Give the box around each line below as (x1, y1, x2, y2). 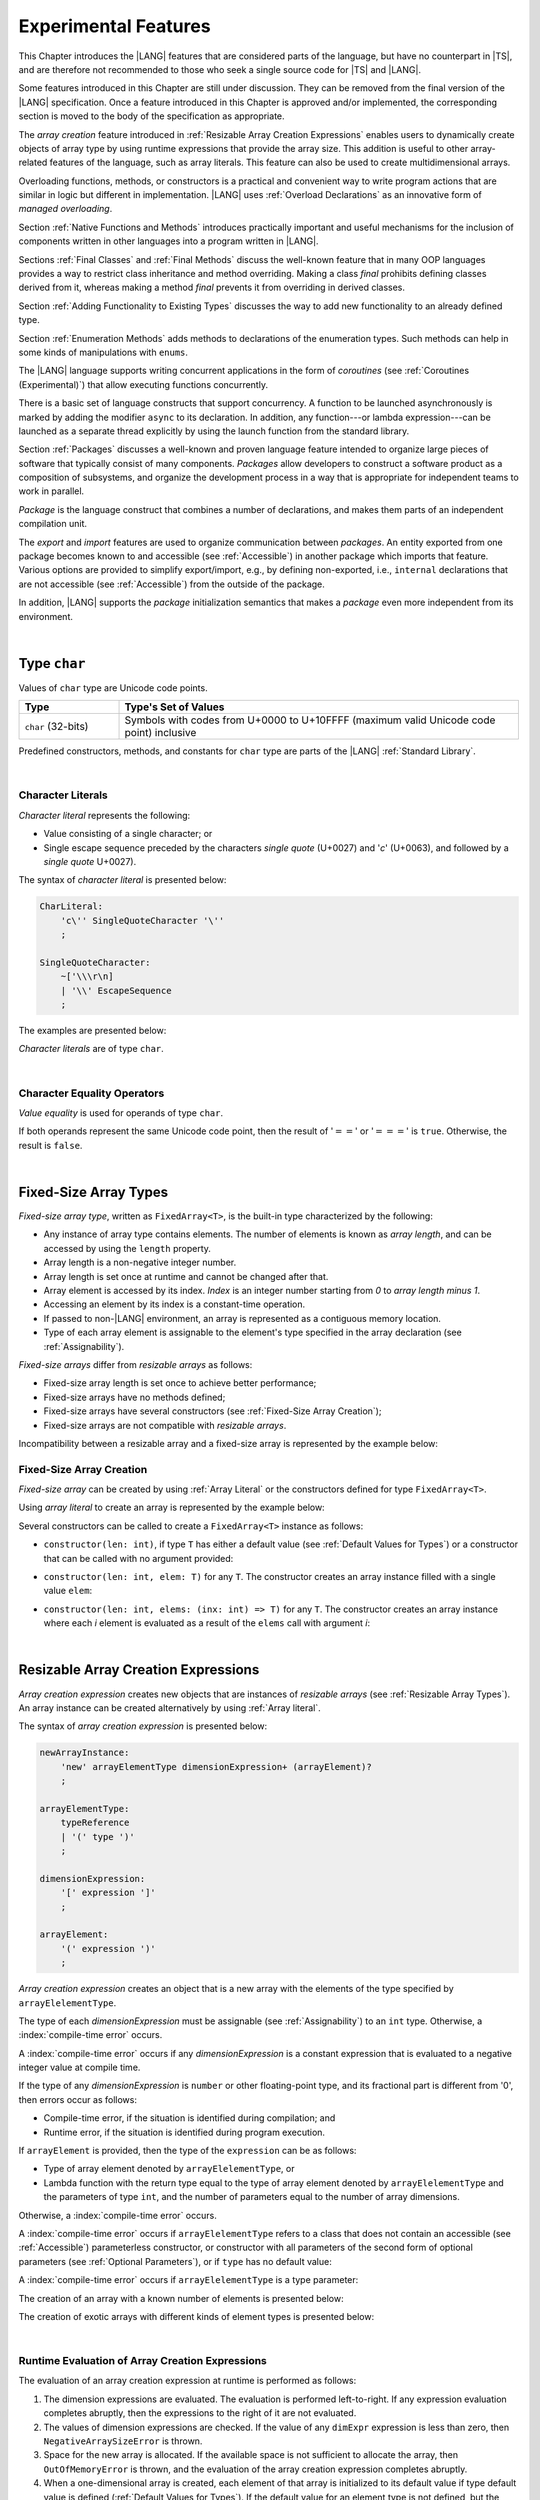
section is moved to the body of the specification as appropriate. (18, 110, 285, 122)
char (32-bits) (24, 720, 89, 734)
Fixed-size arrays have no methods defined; (43, 1391, 226, 1403)
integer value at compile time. (18, 2061, 141, 2074)
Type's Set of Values (124, 700, 225, 714)
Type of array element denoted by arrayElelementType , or (43, 2163, 295, 2175)
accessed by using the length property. (43, 1242, 212, 1254)
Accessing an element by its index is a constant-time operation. (43, 1298, 306, 1310)
